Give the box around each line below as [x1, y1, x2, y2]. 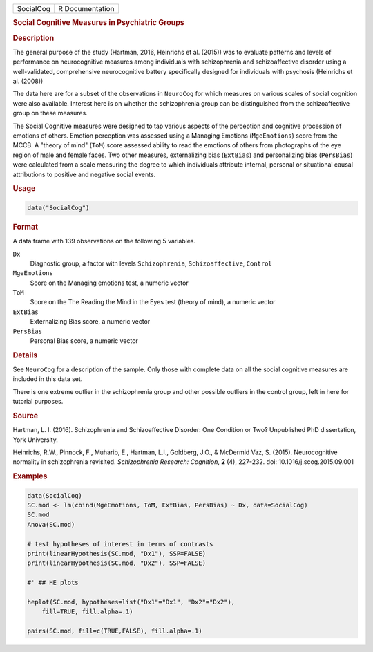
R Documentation [58, 4, 115, 13]
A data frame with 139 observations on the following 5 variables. [12, 237, 196, 245]
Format [12, 222, 38, 232]
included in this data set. [12, 375, 83, 383]
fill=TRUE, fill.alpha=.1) [41, 608, 134, 615]
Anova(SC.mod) [27, 521, 75, 528]
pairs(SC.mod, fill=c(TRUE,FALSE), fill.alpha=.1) [27, 627, 203, 635]
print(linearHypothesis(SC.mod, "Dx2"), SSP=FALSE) [27, 559, 207, 567]
